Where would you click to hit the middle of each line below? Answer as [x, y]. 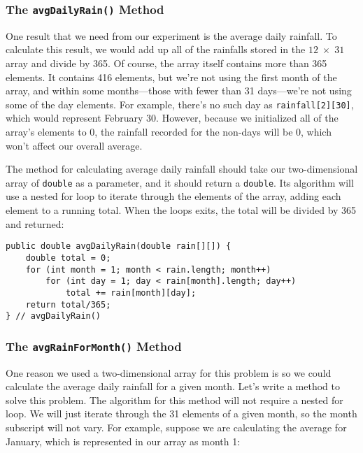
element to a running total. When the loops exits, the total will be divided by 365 [181, 210]
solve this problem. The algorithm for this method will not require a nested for [175, 400]
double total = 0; [68, 258]
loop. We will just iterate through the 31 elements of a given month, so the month [181, 414]
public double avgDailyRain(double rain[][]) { [119, 246]
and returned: [35, 223]
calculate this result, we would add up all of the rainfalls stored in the [156, 49]
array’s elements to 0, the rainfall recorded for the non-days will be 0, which [169, 131]
